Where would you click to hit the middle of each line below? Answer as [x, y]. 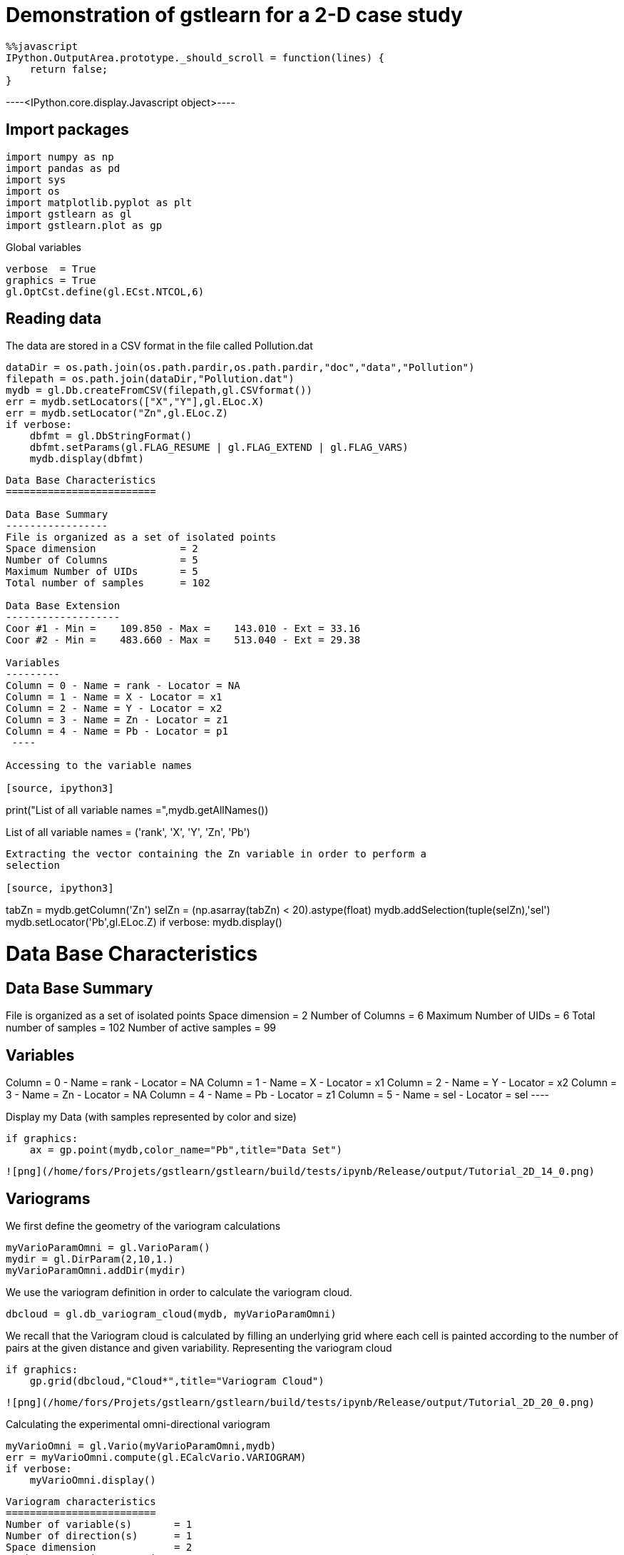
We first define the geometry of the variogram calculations [143, 1226]
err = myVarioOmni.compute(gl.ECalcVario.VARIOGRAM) [156, 1458]
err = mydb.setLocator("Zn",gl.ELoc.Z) [117, 413]
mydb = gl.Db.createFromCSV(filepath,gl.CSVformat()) [159, 391]
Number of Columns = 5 [102, 560]
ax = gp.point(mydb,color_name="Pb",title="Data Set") [186, 1150]
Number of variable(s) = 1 [99, 1525]
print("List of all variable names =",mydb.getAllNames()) [137, 810]
